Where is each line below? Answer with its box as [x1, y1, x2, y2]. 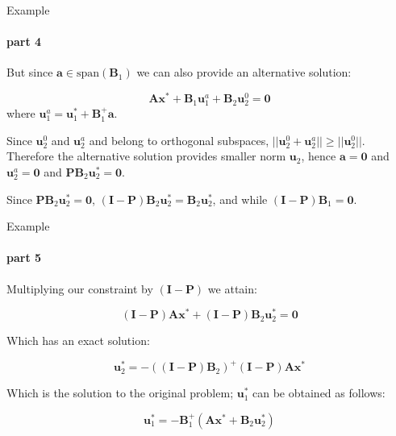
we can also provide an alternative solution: [136, 64, 352, 81]
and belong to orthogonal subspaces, [89, 131, 269, 148]
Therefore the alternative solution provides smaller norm [6, 147, 286, 164]
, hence [301, 147, 336, 164]
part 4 [6, 33, 42, 50]
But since [6, 64, 53, 81]
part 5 [6, 249, 42, 266]
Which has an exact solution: [6, 332, 150, 349]
